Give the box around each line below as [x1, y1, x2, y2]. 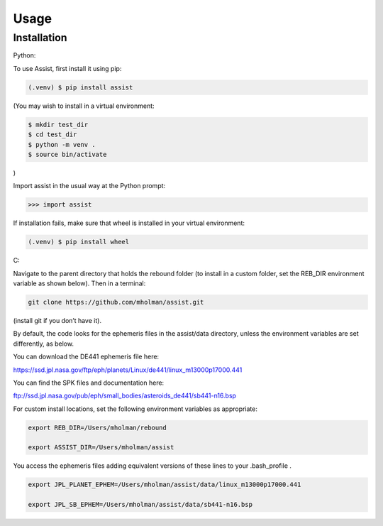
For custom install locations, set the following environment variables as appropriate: [13, 405, 258, 413]
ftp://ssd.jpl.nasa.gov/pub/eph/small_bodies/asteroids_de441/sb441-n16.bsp [13, 391, 237, 400]
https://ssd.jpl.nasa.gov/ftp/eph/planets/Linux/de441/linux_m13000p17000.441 [13, 366, 243, 374]
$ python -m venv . [28, 141, 96, 148]
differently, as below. [13, 339, 74, 348]
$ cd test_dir [28, 131, 77, 138]
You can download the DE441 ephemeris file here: [13, 352, 160, 361]
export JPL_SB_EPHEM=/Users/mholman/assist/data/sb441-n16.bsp [28, 500, 253, 509]
